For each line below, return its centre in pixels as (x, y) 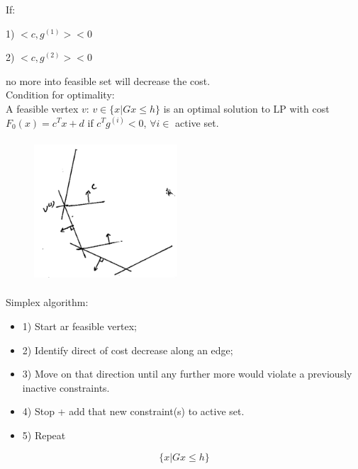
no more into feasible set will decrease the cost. (108, 80)
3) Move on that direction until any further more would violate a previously (187, 374)
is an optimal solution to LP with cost (246, 108)
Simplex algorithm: (47, 302)
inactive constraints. (66, 387)
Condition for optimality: (60, 95)
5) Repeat (44, 435)
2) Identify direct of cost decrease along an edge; (128, 350)
